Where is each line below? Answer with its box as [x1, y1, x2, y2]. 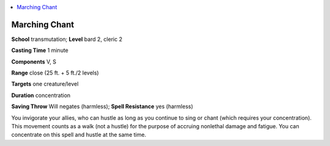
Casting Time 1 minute [11, 46, 68, 54]
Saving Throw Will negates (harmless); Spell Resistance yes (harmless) [11, 103, 194, 110]
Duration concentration [11, 92, 71, 99]
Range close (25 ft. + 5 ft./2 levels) [11, 69, 99, 76]
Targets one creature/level [11, 80, 79, 88]
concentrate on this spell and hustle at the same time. [11, 131, 147, 139]
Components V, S [11, 58, 56, 65]
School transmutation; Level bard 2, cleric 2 [11, 35, 122, 43]
